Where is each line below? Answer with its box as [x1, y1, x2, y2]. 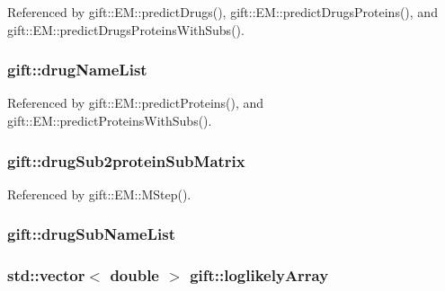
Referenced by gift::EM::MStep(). [7, 184, 191, 203]
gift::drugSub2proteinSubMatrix [7, 149, 245, 172]
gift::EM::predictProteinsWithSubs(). [7, 111, 212, 129]
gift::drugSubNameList [7, 223, 175, 245]
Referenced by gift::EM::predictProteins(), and [7, 93, 264, 112]
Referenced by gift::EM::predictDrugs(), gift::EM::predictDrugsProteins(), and [7, 3, 438, 21]
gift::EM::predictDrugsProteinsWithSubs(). [7, 20, 245, 39]
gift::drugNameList [7, 58, 147, 81]
